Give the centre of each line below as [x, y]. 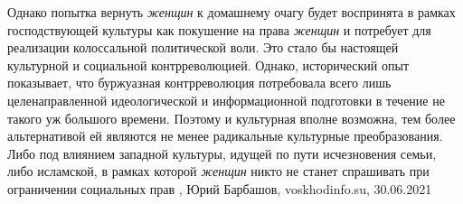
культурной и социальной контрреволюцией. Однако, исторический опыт [208, 65]
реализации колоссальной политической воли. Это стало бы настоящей [203, 47]
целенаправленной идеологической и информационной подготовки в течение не [226, 100]
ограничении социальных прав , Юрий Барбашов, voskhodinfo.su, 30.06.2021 [220, 188]
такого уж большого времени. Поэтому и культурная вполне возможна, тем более [231, 118]
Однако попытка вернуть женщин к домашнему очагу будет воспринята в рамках [231, 12]
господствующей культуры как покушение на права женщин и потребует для [219, 29]
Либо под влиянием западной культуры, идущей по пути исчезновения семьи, [222, 153]
